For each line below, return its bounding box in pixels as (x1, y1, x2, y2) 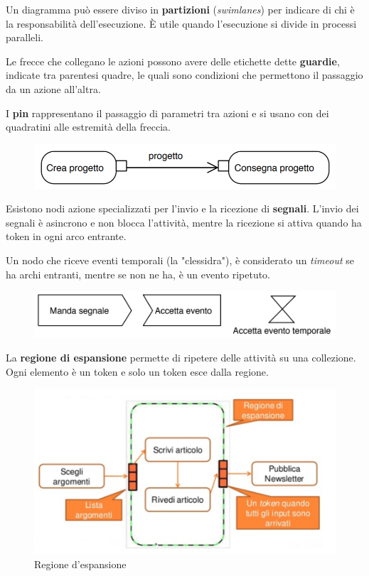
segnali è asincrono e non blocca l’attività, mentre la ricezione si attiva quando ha (6, 214, 362, 229)
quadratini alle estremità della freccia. (6, 119, 171, 134)
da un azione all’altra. (6, 81, 101, 96)
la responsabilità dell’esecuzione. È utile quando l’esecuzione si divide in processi (6, 16, 357, 31)
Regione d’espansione (34, 557, 127, 571)
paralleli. (6, 30, 43, 45)
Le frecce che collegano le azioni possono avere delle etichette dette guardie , (6, 53, 340, 68)
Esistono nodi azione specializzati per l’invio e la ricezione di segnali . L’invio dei (6, 201, 359, 216)
